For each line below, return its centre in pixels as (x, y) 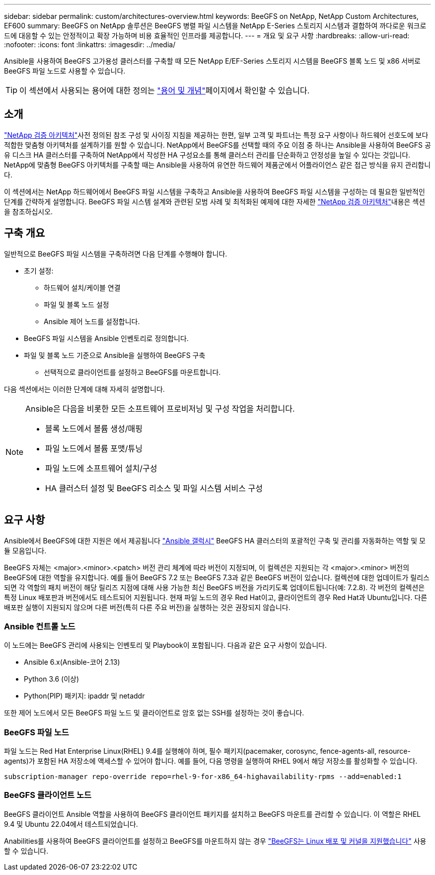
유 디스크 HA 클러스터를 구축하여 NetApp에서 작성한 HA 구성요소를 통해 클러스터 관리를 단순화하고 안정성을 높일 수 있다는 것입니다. (207, 155)
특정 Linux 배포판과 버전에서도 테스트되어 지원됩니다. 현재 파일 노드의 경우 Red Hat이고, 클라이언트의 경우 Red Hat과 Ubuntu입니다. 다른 (216, 597)
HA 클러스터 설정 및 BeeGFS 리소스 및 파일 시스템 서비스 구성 (154, 488)
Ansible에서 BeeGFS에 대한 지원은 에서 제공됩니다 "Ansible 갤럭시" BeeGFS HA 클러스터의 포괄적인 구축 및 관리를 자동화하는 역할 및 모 (215, 540)
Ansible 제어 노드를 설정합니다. (92, 321)
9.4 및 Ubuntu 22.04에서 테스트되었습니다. (71, 824)
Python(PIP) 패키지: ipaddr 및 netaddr (84, 696)
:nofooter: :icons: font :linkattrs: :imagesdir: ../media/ (90, 44)
